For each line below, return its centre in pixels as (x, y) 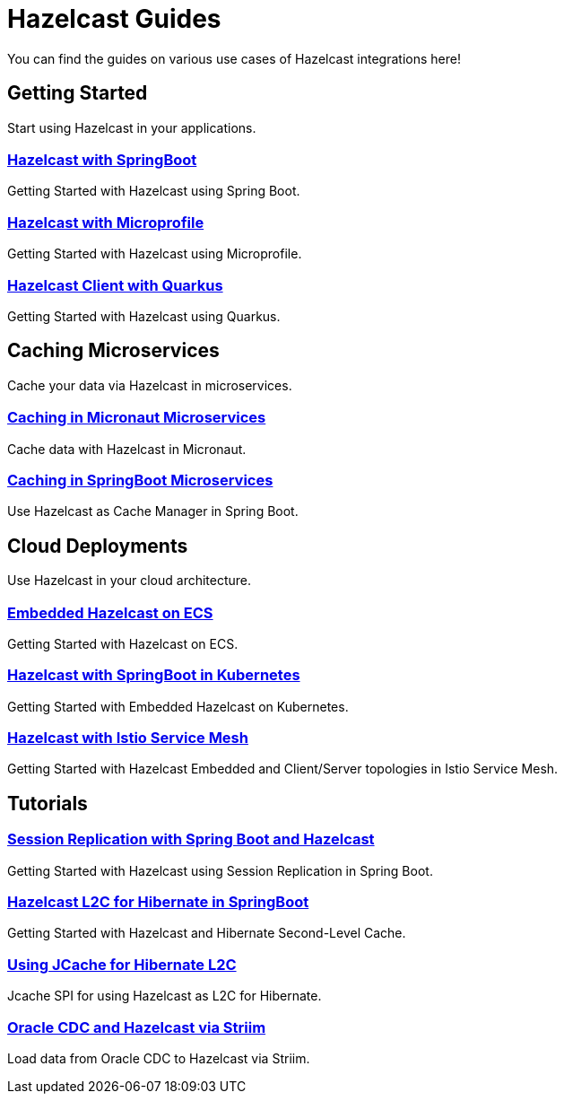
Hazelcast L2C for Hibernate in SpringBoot (158, 902)
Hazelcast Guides (114, 19)
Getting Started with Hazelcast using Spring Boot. (154, 191)
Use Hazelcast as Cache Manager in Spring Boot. (153, 511)
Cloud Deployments (98, 546)
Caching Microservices (113, 351)
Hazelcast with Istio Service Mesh (128, 738)
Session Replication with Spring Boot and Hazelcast (191, 839)
